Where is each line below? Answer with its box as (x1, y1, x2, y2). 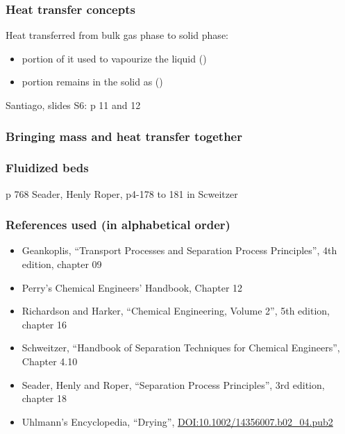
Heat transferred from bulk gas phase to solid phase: (6, 28, 228, 42)
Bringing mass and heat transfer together (6, 127, 242, 144)
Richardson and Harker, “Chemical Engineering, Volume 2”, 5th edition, (22, 303, 330, 318)
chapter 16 (22, 317, 67, 331)
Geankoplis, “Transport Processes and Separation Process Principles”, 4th (22, 243, 337, 258)
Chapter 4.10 (22, 354, 78, 369)
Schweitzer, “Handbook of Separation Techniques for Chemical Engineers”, (22, 340, 340, 355)
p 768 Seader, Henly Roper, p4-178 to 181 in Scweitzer (6, 186, 238, 201)
